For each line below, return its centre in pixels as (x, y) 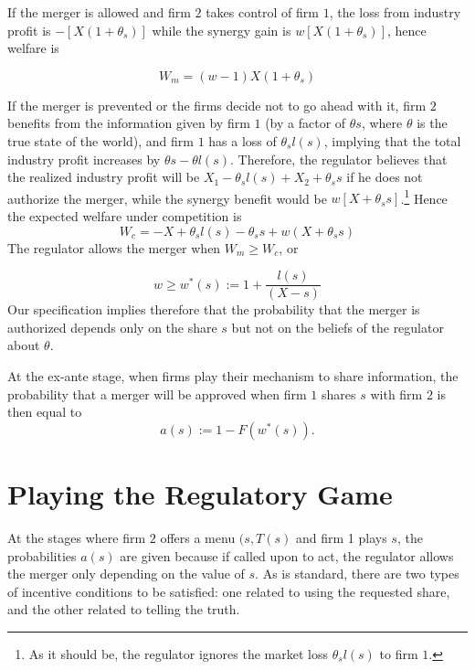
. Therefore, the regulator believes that (338, 159)
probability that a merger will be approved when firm (157, 393)
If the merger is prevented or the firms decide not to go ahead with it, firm (217, 105)
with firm (396, 393)
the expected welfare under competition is (125, 216)
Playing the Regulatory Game (200, 494)
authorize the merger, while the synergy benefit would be (167, 198)
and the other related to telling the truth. (124, 609)
